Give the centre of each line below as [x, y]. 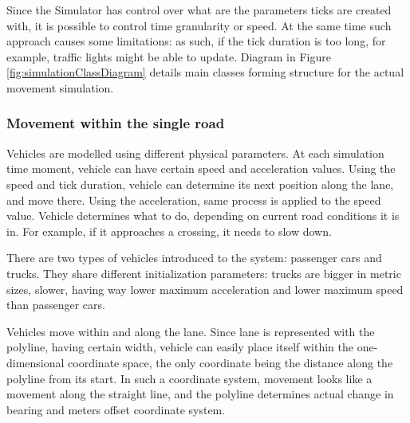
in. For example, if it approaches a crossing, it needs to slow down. [169, 231]
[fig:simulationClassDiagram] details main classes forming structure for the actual [205, 72]
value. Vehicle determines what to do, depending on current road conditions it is [203, 215]
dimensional [35, 362]
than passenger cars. [56, 305]
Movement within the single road [116, 123]
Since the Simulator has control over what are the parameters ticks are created [199, 10]
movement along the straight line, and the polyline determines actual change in [200, 394]
